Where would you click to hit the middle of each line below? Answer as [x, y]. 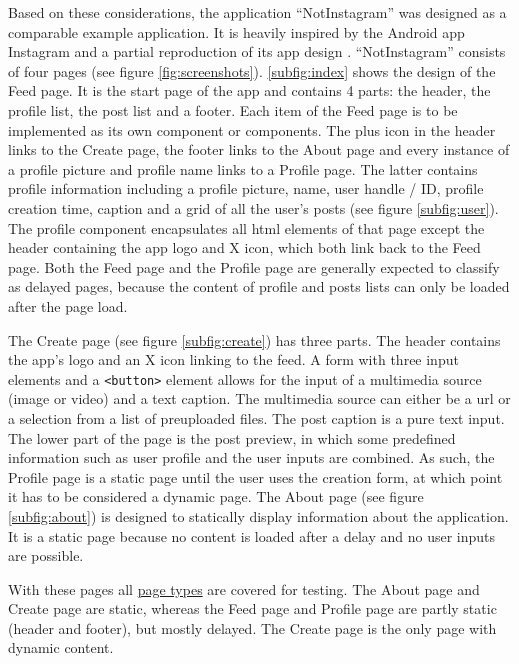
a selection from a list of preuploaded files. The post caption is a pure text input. [256, 417]
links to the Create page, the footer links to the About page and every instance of [259, 149]
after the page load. [68, 305]
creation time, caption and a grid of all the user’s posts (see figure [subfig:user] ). [253, 207]
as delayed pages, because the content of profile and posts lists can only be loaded [259, 286]
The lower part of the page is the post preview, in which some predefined [232, 437]
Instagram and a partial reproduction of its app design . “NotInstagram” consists [257, 51]
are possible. [46, 555]
